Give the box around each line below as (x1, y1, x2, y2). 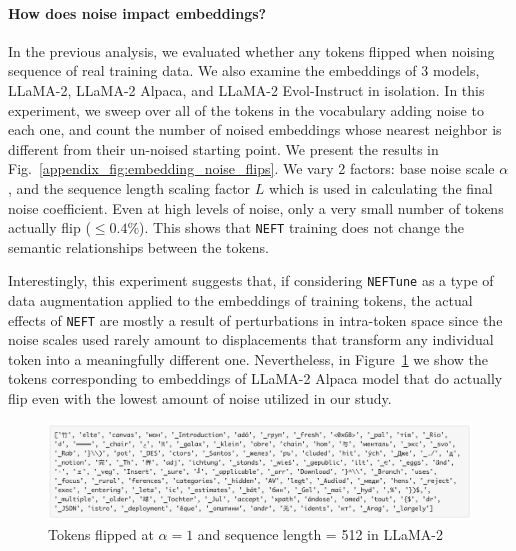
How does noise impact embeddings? (8, 2, 267, 23)
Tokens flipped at (48, 523, 154, 544)
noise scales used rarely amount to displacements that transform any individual (8, 329, 494, 350)
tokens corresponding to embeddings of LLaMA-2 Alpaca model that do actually (8, 368, 503, 389)
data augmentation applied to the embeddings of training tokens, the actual (8, 290, 473, 311)
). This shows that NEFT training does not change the (139, 217, 465, 238)
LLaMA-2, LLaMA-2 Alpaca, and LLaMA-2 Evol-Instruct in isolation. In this (8, 79, 485, 100)
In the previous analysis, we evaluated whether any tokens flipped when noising (8, 40, 495, 61)
